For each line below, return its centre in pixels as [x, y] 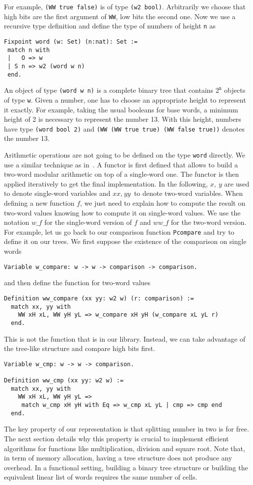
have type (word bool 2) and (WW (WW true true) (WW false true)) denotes [124, 128]
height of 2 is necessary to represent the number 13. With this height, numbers [123, 119]
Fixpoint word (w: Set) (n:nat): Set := [71, 41]
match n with [29, 50]
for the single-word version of [88, 222]
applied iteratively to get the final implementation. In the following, [106, 183]
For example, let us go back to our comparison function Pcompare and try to [119, 231]
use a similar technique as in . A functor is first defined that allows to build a [121, 164]
